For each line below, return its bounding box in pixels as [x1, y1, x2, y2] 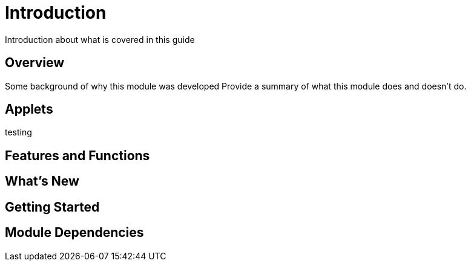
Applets [5, 102, 53, 117]
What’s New [5, 174, 79, 189]
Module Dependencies [5, 225, 144, 241]
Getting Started [5, 199, 100, 215]
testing [5, 127, 32, 138]
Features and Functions [5, 148, 150, 163]
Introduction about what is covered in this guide [5, 34, 195, 45]
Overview [5, 55, 65, 71]
